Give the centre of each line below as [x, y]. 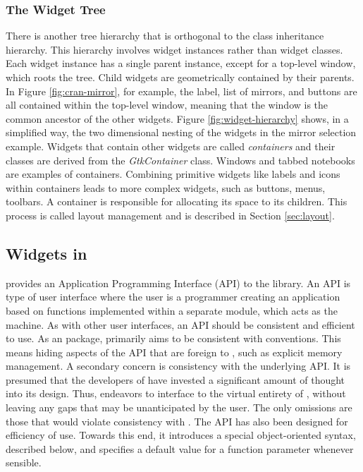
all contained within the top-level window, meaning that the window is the [167, 105]
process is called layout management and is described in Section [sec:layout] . [170, 215]
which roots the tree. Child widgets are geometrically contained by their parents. [180, 77]
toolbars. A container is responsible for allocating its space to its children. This [177, 201]
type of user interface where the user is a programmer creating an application [173, 297]
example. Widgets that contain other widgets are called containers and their [171, 146]
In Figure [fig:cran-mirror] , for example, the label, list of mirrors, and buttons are [181, 91]
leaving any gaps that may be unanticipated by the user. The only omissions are [179, 407]
